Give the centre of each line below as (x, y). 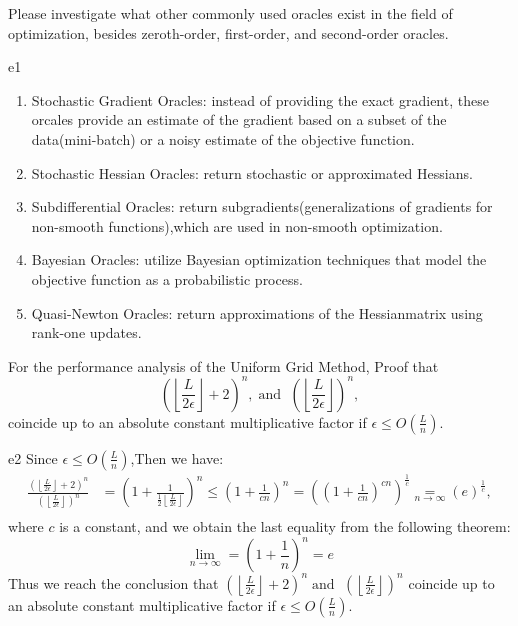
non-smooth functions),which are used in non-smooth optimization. (237, 225)
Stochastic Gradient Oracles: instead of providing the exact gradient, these (260, 99)
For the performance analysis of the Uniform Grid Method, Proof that (223, 365)
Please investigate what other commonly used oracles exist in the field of (230, 13)
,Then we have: (177, 457)
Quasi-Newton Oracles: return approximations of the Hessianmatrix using (257, 312)
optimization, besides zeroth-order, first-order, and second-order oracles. (228, 32)
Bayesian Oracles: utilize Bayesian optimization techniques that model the (259, 259)
